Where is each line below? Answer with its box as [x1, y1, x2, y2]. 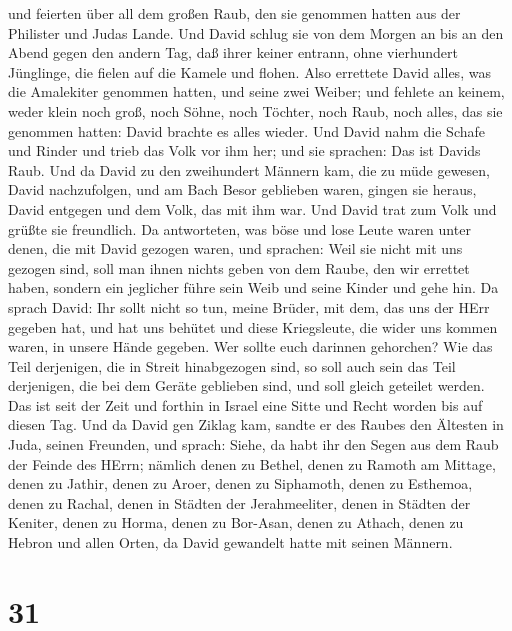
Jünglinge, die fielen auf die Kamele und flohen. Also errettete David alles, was [8, 61, 491, 82]
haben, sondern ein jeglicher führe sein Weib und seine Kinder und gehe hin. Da [8, 277, 499, 298]
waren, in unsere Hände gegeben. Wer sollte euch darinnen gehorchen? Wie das [8, 336, 493, 357]
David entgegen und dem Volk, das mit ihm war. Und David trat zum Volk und [8, 198, 497, 219]
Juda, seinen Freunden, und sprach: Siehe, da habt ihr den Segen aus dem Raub [8, 434, 499, 455]
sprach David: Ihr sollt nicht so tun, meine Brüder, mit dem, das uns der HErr [8, 296, 490, 317]
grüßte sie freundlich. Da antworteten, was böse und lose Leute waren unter [8, 218, 471, 239]
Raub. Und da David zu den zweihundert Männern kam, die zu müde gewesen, [8, 159, 490, 180]
